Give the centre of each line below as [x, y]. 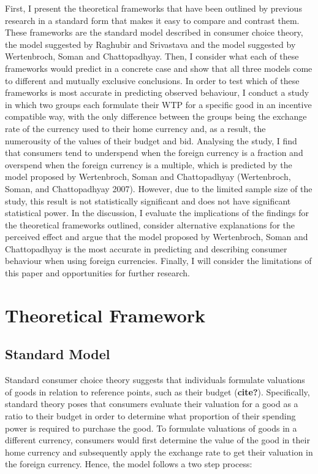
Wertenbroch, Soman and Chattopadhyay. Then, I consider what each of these [152, 56]
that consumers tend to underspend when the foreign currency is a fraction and [154, 153]
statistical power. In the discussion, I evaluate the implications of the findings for [157, 213]
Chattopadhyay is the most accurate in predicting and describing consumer [146, 248]
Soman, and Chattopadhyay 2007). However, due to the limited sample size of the [159, 188]
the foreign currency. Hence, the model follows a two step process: [129, 464]
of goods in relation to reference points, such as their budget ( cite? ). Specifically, [157, 391]
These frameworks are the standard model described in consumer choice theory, [154, 32]
